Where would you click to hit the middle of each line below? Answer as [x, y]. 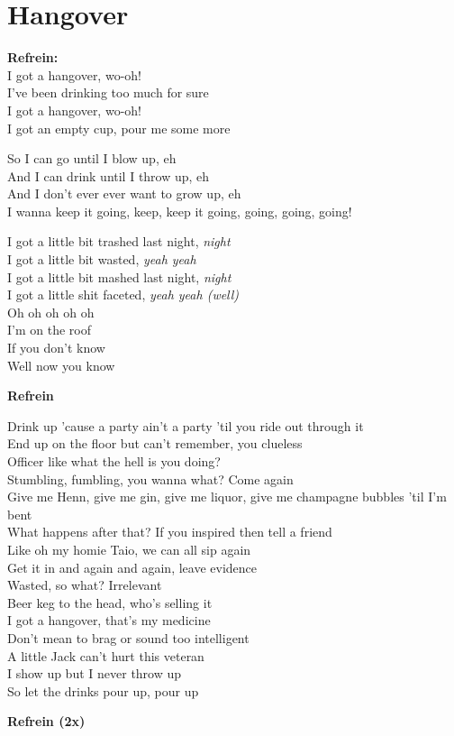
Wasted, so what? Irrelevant [85, 585]
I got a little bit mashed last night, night [119, 276]
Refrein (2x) [46, 721]
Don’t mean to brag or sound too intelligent [128, 637]
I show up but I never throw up [95, 673]
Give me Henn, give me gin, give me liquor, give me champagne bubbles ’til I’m [227, 497]
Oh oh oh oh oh [51, 312]
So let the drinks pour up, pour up [103, 690]
